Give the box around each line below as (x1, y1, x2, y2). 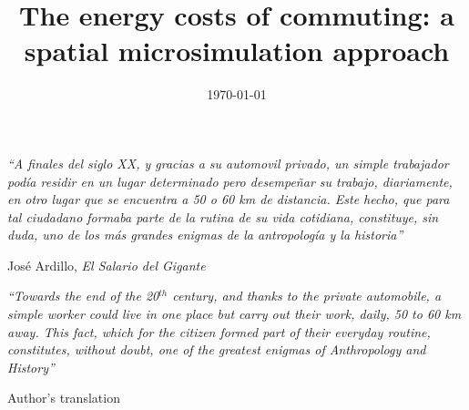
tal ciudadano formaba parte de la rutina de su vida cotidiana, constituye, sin (7, 207, 439, 226)
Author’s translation (7, 388, 120, 407)
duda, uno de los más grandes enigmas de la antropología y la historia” (7, 225, 403, 244)
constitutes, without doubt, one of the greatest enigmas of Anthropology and (7, 340, 426, 359)
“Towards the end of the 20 (7, 286, 159, 305)
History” (7, 357, 55, 376)
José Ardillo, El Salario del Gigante (7, 255, 206, 274)
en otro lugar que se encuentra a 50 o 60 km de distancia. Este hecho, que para (7, 190, 450, 209)
